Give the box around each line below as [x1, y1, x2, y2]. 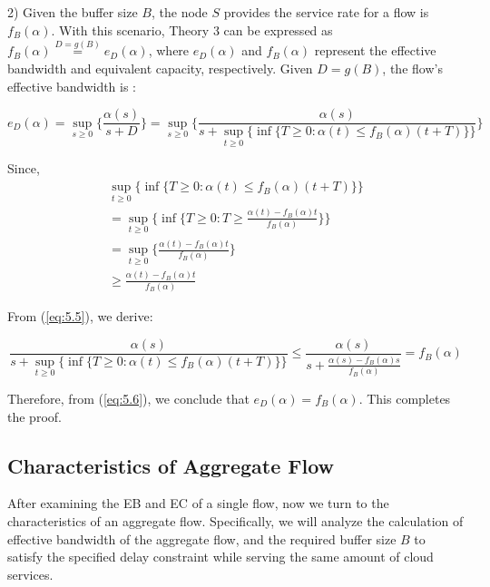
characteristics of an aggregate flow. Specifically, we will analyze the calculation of [7, 511, 464, 530]
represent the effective [314, 41, 436, 60]
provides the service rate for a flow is [223, 3, 429, 21]
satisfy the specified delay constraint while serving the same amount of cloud [7, 547, 434, 566]
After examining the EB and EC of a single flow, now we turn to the [7, 494, 389, 513]
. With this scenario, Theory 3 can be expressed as [51, 20, 333, 39]
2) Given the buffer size [7, 3, 138, 21]
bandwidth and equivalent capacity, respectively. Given [7, 59, 313, 77]
